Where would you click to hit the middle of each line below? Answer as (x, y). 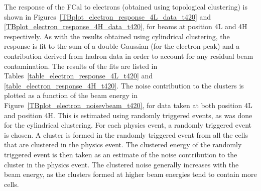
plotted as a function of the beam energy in (71, 95)
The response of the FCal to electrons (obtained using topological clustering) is (126, 7)
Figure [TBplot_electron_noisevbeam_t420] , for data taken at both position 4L (128, 105)
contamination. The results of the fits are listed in (81, 66)
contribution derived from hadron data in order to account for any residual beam (129, 56)
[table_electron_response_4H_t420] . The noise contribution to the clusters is (124, 85)
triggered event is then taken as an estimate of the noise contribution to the (121, 154)
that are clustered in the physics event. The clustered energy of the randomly (123, 145)
